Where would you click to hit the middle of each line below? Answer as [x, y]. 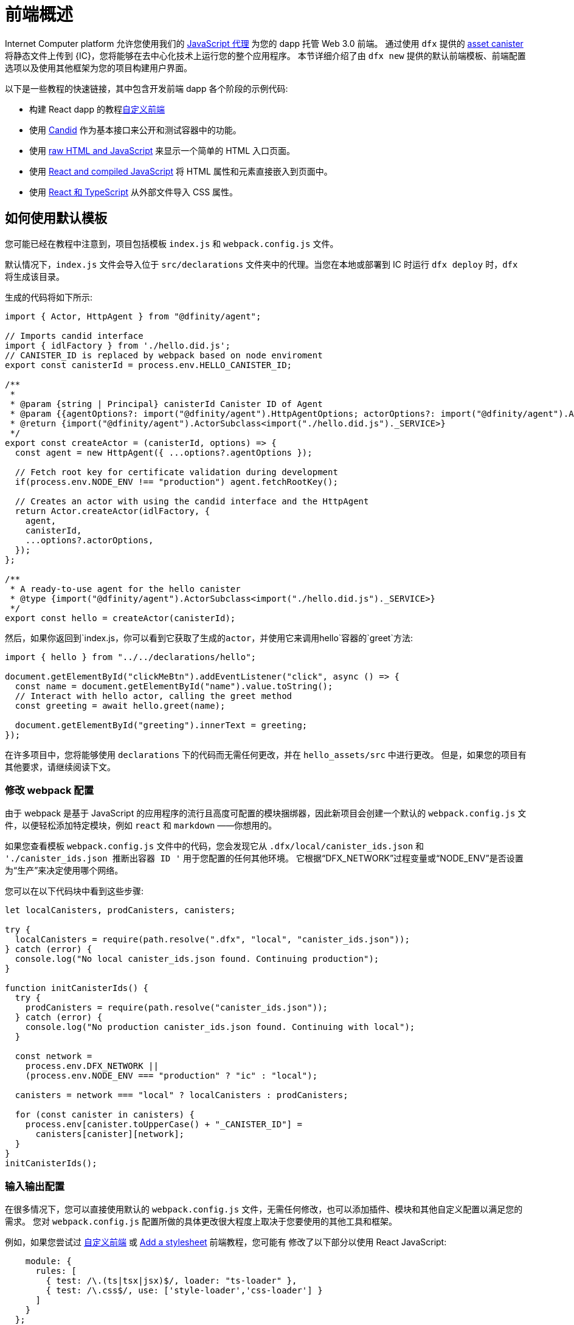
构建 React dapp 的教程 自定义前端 [97, 109]
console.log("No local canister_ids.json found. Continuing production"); [197, 959]
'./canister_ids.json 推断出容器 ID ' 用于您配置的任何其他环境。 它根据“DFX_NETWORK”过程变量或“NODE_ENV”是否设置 [264, 858]
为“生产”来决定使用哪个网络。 [64, 871]
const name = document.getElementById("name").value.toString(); [174, 686]
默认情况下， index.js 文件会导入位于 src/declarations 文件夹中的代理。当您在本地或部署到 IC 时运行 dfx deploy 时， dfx [261, 264]
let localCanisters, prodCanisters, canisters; [120, 910]
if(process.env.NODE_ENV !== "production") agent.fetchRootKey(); [176, 482]
